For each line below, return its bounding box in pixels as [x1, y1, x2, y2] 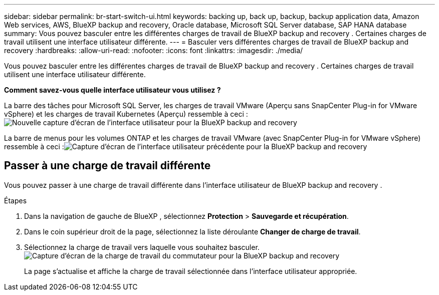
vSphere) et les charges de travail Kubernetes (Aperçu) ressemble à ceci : [4, 110, 248, 118]
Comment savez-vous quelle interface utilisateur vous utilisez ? [4, 86, 221, 94]
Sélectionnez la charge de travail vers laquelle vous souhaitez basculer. [24, 242, 260, 251]
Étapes [4, 196, 27, 205]
